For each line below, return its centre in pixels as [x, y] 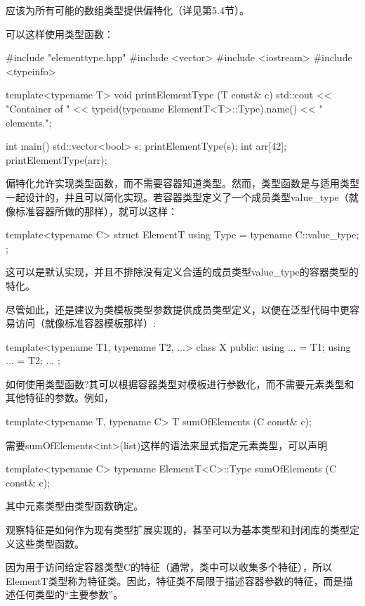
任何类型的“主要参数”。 [69, 594]
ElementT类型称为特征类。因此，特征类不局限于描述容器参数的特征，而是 [174, 580]
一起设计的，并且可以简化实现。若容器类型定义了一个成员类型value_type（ [177, 196]
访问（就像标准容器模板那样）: [85, 323]
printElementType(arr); [57, 159]
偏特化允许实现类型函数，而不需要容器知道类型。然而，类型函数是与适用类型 [182, 183]
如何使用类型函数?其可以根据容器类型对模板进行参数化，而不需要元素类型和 [180, 383]
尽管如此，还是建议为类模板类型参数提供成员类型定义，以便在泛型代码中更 [178, 309]
